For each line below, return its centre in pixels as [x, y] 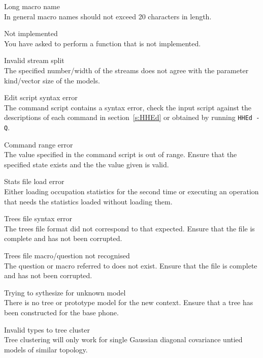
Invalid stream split [34, 60]
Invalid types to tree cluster [47, 329]
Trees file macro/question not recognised [67, 255]
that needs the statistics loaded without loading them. [88, 201]
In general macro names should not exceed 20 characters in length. [108, 16]
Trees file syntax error [38, 218]
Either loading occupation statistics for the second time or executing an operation [131, 191]
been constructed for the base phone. [61, 312]
